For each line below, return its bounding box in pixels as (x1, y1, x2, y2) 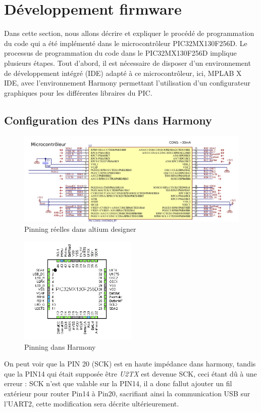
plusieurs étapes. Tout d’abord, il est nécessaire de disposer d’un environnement (4, 57, 251, 68)
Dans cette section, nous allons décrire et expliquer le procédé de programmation (4, 28, 254, 38)
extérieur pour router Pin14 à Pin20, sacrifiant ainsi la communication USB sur (4, 388, 250, 398)
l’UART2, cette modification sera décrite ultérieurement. (4, 398, 179, 408)
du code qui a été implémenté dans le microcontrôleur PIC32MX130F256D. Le (4, 37, 247, 48)
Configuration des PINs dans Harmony (4, 112, 212, 128)
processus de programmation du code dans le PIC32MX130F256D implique (4, 48, 237, 58)
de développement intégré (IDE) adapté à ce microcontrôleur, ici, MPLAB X (4, 67, 242, 78)
